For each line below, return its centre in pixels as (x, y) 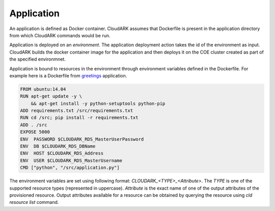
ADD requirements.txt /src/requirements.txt (77, 111)
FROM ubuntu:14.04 (43, 89)
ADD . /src (34, 125)
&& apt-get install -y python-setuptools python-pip (98, 103)
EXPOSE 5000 (35, 132)
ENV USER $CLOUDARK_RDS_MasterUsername (71, 160)
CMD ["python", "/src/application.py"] (70, 168)
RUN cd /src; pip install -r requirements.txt (79, 118)
